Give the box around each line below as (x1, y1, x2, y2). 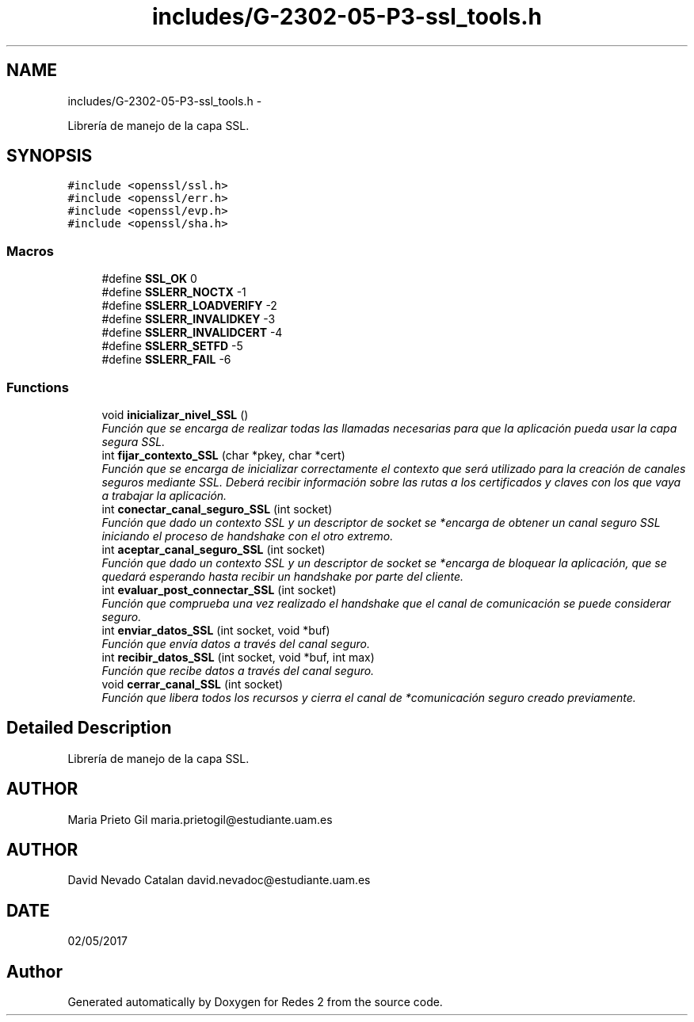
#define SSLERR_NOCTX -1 (101, 285, 246, 299)
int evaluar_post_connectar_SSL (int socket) (101, 582, 337, 597)
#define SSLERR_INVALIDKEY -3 (101, 312, 276, 326)
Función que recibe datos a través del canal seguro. (101, 663, 375, 677)
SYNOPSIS (6, 146, 93, 166)
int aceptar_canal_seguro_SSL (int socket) (101, 542, 326, 556)
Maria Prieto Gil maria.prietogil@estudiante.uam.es (67, 812, 333, 826)
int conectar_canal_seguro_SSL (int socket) (101, 501, 333, 516)
